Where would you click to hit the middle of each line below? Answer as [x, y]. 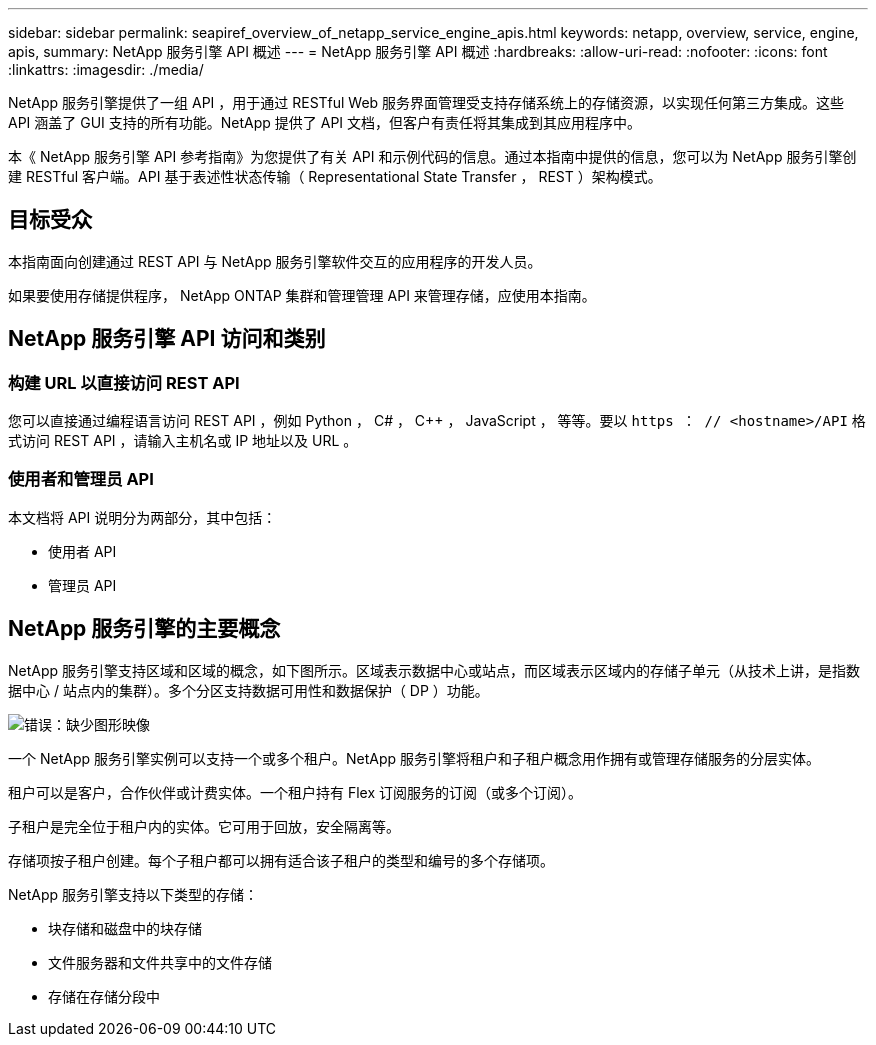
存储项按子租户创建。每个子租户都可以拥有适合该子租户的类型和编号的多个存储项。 [281, 860]
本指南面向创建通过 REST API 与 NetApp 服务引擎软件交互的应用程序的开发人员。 [275, 261]
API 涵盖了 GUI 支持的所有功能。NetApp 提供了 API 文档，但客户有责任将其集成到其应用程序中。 [325, 122]
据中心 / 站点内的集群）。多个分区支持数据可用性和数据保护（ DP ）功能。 [248, 690]
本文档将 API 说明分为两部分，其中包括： [142, 517]
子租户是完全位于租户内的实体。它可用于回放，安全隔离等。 [204, 826]
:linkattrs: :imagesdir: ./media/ [106, 69]
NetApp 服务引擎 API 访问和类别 [167, 339]
